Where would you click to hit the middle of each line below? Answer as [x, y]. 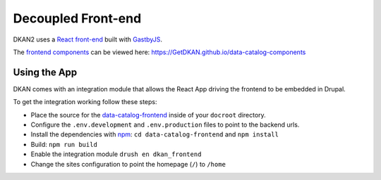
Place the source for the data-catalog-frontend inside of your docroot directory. [148, 115]
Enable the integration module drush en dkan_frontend [116, 154]
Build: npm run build [64, 144]
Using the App [45, 72]
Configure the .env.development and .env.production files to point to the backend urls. [165, 125]
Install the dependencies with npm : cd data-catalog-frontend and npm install [155, 134]
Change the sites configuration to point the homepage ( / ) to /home [128, 164]
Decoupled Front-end [77, 18]
